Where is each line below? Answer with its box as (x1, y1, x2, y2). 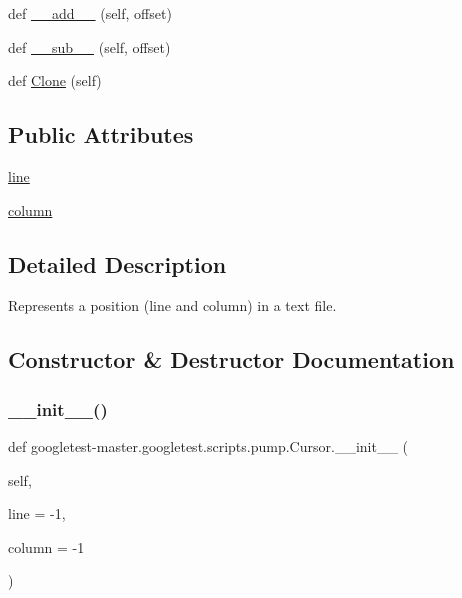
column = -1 (8, 536, 85, 557)
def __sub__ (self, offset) (8, 36, 171, 57)
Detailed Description (8, 248, 227, 279)
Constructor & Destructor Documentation (8, 344, 455, 375)
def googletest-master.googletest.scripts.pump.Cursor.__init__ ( (8, 435, 409, 456)
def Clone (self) (8, 70, 102, 91)
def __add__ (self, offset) (8, 3, 172, 23)
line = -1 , (8, 503, 66, 524)
